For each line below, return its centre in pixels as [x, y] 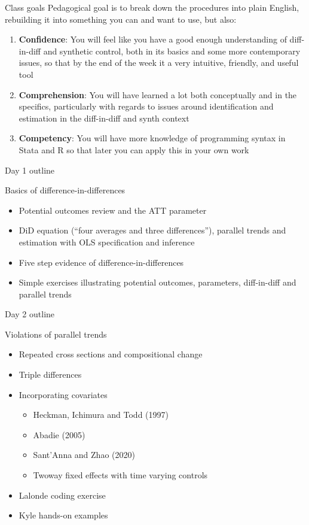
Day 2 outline [30, 314]
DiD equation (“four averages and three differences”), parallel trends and [152, 230]
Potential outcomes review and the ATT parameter [113, 210]
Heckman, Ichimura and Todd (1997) [101, 415]
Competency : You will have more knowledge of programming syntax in [152, 138]
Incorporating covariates [63, 394]
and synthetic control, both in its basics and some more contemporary [172, 51]
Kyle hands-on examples [63, 515]
